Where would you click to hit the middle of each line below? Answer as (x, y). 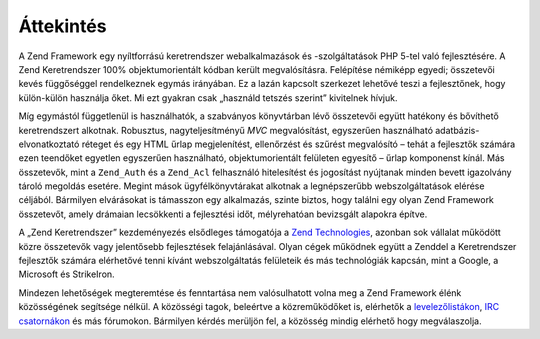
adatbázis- (457, 130)
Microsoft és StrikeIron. (66, 274)
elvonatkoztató (49, 144)
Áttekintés (62, 26)
